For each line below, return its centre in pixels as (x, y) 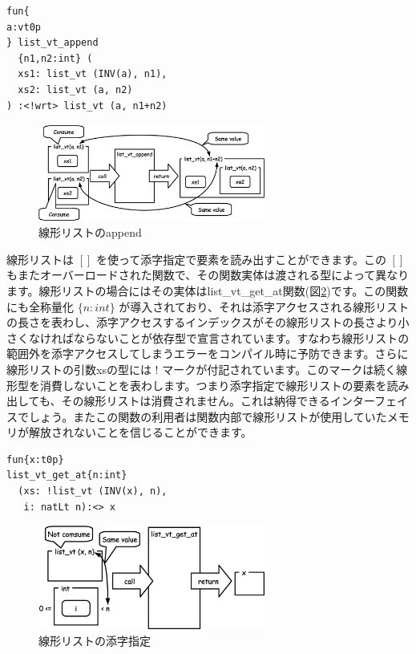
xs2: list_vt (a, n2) (75, 89)
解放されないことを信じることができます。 (140, 432)
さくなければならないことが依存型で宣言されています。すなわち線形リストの (208, 337)
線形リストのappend (90, 232)
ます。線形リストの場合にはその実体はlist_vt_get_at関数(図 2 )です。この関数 (208, 290)
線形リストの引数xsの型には (79, 369)
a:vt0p (24, 27)
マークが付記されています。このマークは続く (279, 369)
